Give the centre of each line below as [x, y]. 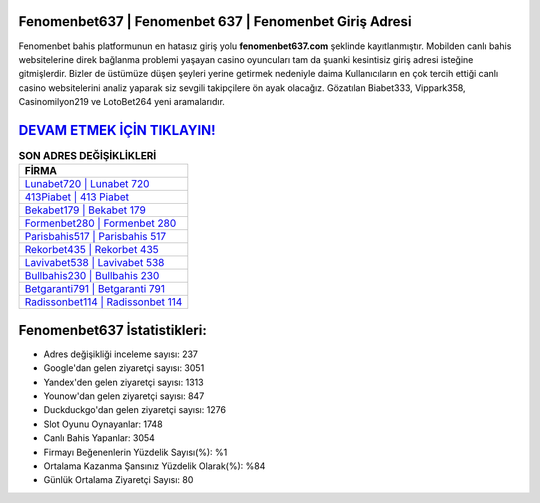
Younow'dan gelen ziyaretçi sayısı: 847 [124, 396]
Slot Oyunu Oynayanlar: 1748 [103, 424]
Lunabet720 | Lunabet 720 [87, 184]
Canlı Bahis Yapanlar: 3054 [99, 438]
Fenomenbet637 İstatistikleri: [112, 330]
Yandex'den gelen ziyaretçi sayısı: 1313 [123, 382]
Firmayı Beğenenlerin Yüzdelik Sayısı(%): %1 [135, 452]
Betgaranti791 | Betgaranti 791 [94, 289]
